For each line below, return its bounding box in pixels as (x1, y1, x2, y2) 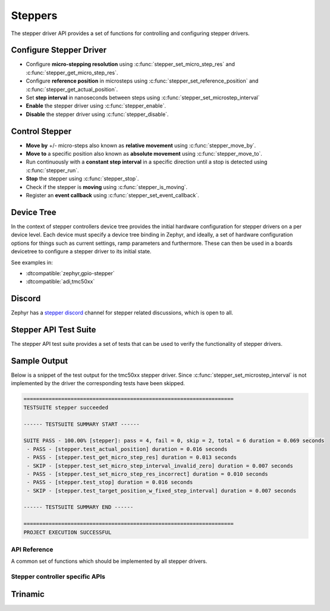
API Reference (11, 546, 54, 553)
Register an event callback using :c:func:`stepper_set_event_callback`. (26, 192, 199, 199)
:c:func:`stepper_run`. (26, 166, 80, 174)
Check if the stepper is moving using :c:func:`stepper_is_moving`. (26, 183, 188, 190)
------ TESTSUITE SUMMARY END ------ (23, 504, 134, 511)
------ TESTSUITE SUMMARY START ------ (23, 421, 140, 427)
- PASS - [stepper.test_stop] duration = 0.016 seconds (27, 479, 193, 486)
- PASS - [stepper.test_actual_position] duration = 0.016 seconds (27, 446, 228, 452)
